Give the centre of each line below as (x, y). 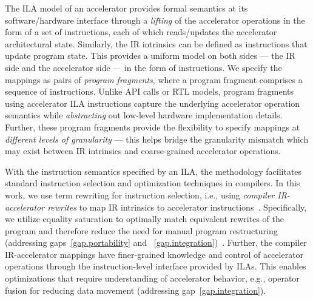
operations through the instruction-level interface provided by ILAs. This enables (156, 266)
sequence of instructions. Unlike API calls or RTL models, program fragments (150, 91)
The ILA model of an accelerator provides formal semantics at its (126, 8)
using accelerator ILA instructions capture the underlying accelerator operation (153, 103)
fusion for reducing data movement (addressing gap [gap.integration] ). (136, 290)
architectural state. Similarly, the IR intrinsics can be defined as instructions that (156, 43)
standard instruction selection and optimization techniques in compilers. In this (153, 183)
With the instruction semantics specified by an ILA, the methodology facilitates (153, 171)
